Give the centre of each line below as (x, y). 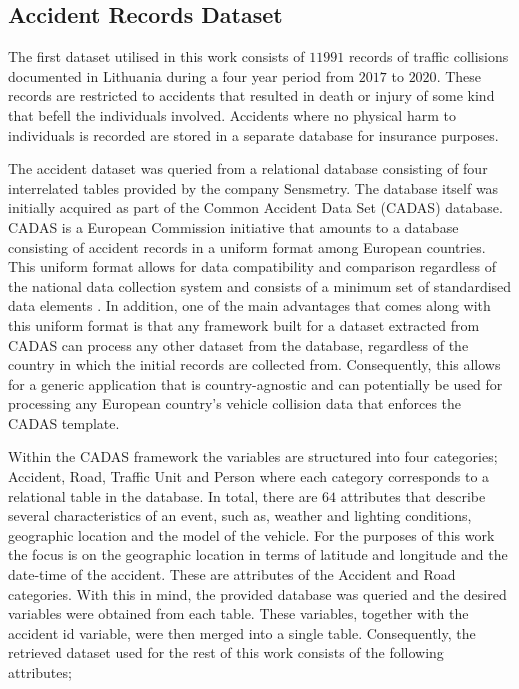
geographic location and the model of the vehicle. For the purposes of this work (251, 534)
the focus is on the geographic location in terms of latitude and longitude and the (258, 554)
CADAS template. (64, 422)
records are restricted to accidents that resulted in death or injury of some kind (251, 95)
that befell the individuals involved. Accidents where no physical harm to (232, 114)
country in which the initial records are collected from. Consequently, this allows (254, 364)
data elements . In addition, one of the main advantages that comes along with (249, 305)
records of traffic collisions (428, 56)
